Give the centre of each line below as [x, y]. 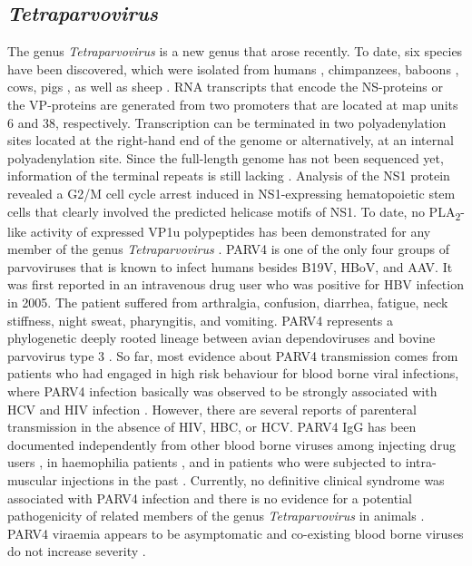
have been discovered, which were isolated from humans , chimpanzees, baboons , [233, 68]
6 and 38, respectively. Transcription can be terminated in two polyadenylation [227, 122]
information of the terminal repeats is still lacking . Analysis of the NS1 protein [229, 176]
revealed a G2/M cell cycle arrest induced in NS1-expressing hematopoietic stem [231, 193]
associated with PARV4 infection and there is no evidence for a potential [210, 498]
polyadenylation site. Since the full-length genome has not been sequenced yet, [226, 157]
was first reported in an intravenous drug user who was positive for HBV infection [236, 284]
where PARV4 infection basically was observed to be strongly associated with [222, 391]
